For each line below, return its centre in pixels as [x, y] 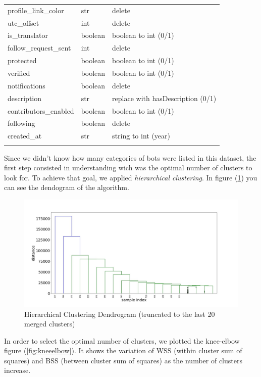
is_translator [28, 35]
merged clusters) [50, 324]
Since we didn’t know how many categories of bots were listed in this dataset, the [130, 157]
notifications [27, 85]
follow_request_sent [39, 48]
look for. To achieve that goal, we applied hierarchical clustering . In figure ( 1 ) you [131, 177]
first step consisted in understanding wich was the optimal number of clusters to [128, 168]
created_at [25, 136]
